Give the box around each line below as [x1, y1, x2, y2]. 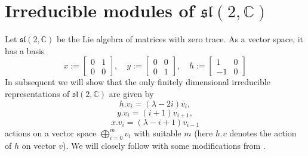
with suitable [134, 126, 181, 139]
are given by [109, 87, 154, 99]
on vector [21, 139, 56, 151]
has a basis [5, 44, 45, 57]
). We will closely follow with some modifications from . [62, 139, 266, 151]
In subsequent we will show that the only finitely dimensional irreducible [5, 76, 270, 88]
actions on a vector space [5, 126, 97, 139]
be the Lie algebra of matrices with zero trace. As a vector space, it [56, 33, 304, 45]
